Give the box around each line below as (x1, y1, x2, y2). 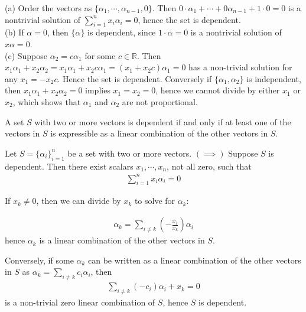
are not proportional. (122, 95, 198, 108)
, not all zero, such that (167, 160, 252, 172)
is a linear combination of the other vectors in (39, 234, 205, 246)
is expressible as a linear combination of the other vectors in (50, 127, 268, 139)
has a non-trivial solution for (188, 61, 292, 73)
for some (84, 49, 116, 61)
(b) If (5, 26, 24, 38)
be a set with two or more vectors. (67, 147, 192, 159)
